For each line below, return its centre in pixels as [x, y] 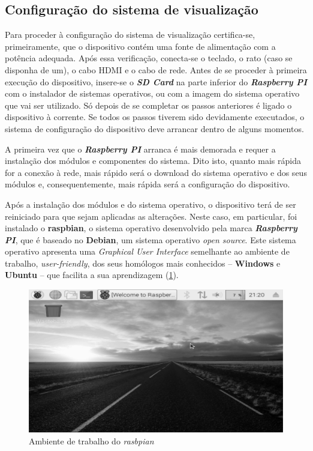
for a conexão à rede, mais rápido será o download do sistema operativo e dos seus [156, 172]
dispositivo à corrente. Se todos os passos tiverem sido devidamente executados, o [155, 117]
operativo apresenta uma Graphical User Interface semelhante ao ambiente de [147, 251]
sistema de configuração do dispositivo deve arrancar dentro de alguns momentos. [154, 128]
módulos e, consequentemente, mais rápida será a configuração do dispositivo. [148, 184]
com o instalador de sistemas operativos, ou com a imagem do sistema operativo [152, 93]
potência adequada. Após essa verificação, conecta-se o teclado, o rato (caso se [149, 58]
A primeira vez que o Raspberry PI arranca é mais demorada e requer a [140, 149]
